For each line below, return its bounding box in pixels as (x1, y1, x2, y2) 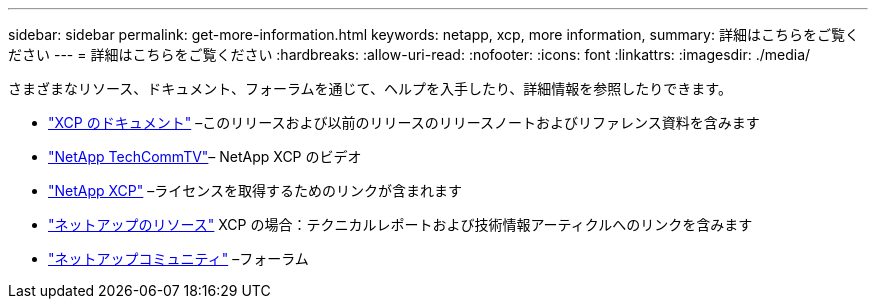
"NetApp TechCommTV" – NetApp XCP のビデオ (48, 148, 362, 165)
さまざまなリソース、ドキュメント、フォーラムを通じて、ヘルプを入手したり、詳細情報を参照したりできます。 (8, 80, 732, 97)
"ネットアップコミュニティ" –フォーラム (48, 250, 309, 267)
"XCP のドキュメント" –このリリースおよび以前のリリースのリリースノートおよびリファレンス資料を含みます (48, 114, 760, 131)
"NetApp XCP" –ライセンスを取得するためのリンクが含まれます (48, 182, 462, 199)
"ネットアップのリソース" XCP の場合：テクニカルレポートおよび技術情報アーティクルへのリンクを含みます (48, 216, 753, 233)
